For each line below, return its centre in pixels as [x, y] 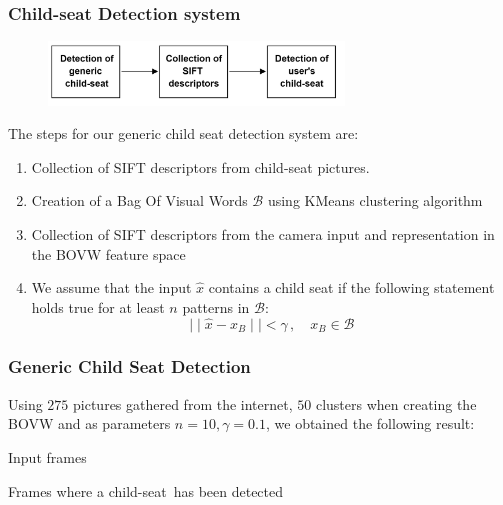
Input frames [47, 456]
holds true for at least [98, 306]
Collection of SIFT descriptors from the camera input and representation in [263, 233]
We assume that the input [111, 287]
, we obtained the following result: [370, 423]
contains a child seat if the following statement [351, 287]
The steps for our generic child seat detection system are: [183, 133]
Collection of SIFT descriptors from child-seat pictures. [200, 166]
